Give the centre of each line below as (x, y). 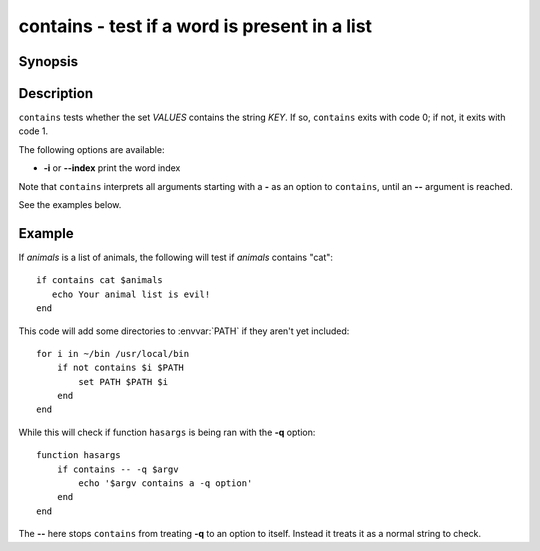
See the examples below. (70, 205)
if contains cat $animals (100, 280)
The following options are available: (91, 149)
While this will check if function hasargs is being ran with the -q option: (167, 432)
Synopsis (48, 61)
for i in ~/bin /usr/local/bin (113, 353)
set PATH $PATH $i (123, 381)
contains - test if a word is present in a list (195, 26)
